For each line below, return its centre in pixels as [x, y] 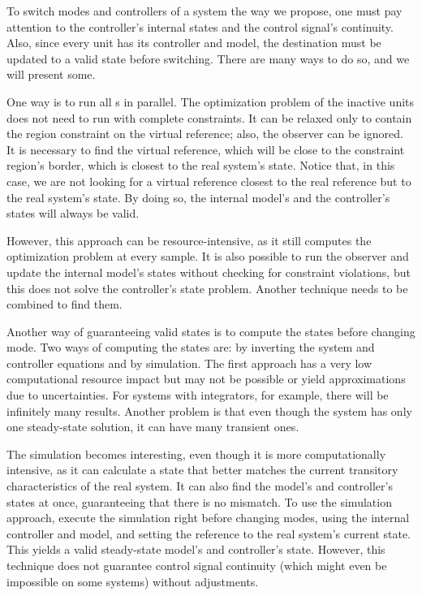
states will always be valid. [73, 213]
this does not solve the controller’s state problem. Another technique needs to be [207, 288]
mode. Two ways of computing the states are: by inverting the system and [191, 347]
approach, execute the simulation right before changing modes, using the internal [208, 518]
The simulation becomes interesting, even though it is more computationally [196, 453]
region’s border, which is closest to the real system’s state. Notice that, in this [201, 165]
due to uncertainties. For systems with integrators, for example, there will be [198, 395]
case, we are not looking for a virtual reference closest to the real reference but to [209, 181]
